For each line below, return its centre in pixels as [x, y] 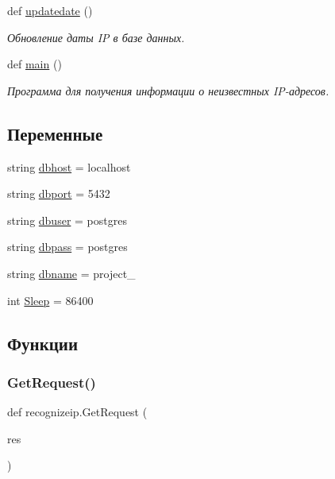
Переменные [55, 133]
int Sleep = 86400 [50, 300]
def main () [35, 64]
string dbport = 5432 [59, 193]
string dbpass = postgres [67, 247]
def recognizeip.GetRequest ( [77, 412]
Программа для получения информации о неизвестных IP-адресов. [168, 90]
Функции [43, 343]
